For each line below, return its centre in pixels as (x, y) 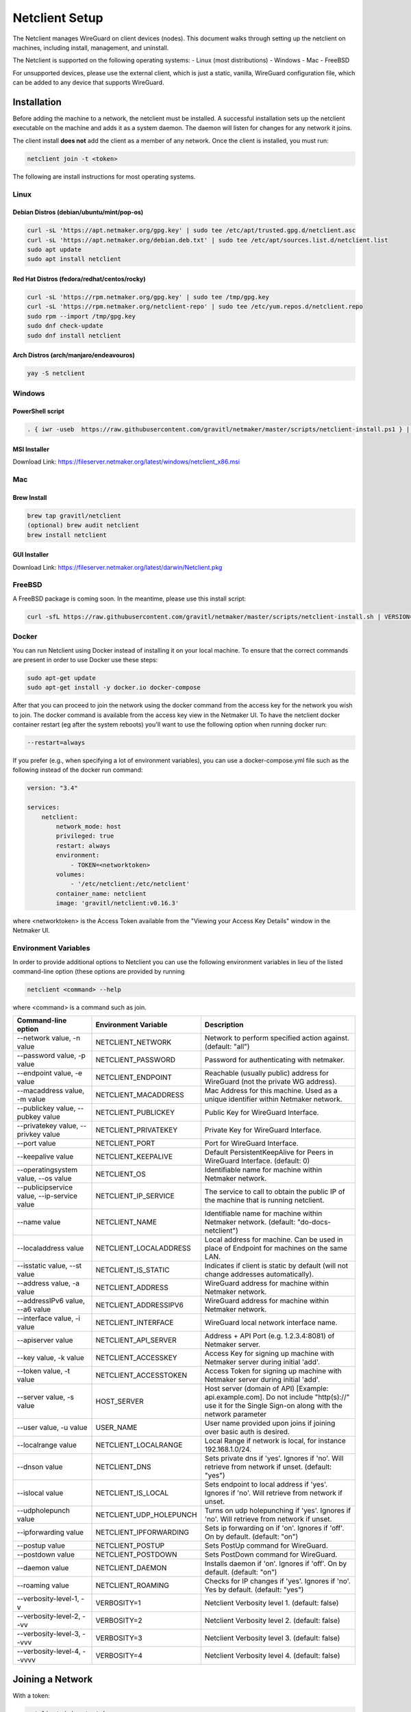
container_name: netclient (101, 893)
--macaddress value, (51, 1091)
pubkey (29, 1117)
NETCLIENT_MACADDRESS (140, 1095)
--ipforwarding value (50, 1533)
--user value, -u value (52, 1428)
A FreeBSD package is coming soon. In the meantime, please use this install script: (129, 599)
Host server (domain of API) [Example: (266, 1389)
